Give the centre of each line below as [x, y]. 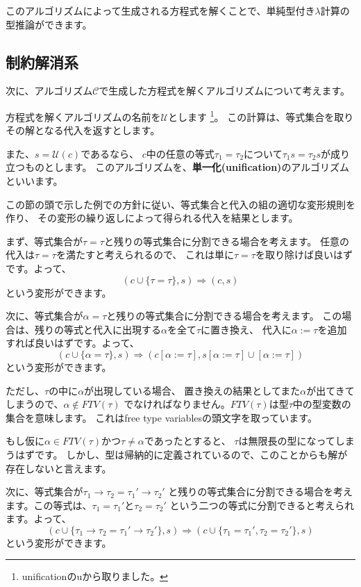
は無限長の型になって [287, 441]
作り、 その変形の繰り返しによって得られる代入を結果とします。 [152, 218]
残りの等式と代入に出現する [98, 329]
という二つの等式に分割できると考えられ [262, 505]
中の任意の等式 [180, 153]
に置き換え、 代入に [246, 329]
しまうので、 [35, 404]
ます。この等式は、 [49, 505]
